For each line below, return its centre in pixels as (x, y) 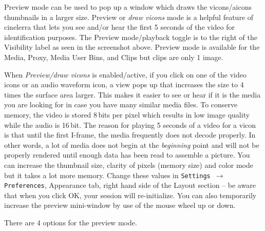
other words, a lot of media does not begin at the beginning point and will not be (132, 145)
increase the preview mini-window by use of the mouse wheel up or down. (120, 205)
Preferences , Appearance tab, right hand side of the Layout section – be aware (130, 185)
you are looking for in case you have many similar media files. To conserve (121, 104)
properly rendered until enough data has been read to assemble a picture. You (127, 155)
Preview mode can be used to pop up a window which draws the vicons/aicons (128, 7)
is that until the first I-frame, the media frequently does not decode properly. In (130, 135)
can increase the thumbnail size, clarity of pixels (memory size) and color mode (129, 165)
